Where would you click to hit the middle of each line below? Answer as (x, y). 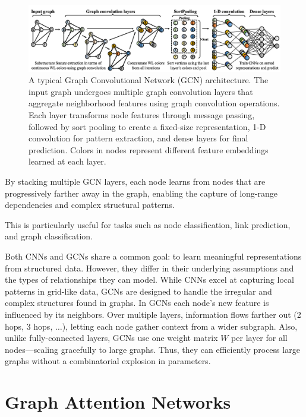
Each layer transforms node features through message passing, (142, 115)
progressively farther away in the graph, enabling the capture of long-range (141, 193)
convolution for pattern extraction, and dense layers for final (138, 138)
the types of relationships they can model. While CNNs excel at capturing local (149, 279)
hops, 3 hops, (29, 326)
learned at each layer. (67, 161)
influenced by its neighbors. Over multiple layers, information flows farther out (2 (153, 314)
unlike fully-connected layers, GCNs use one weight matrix (111, 338)
